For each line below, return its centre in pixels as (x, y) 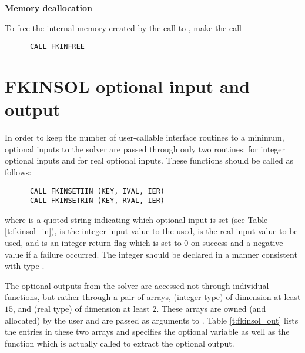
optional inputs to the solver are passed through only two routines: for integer (145, 149)
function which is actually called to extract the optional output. (120, 343)
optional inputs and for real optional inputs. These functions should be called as (149, 160)
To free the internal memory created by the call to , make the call (123, 27)
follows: (18, 171)
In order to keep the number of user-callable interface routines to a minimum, (145, 137)
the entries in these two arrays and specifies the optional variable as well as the (147, 332)
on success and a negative (237, 243)
